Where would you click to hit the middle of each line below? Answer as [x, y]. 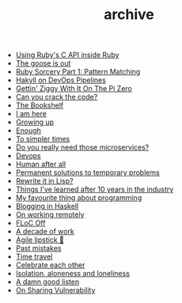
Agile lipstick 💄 [40, 240]
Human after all [40, 165]
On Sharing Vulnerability [55, 290]
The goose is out [43, 63]
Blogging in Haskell [47, 206]
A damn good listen [47, 282]
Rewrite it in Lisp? [44, 181]
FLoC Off [30, 223]
